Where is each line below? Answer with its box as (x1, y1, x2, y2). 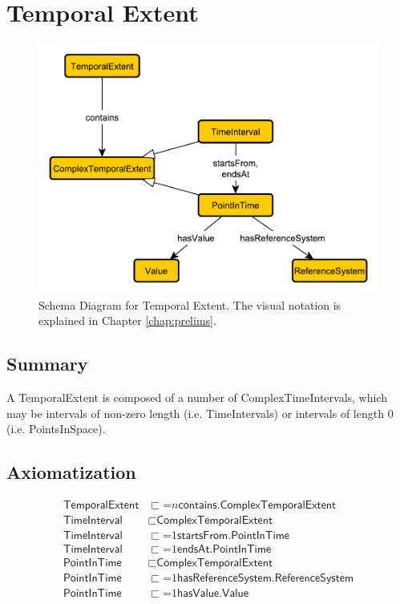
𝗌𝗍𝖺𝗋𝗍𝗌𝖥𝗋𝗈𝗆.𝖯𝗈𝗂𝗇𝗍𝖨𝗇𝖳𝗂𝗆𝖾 (177, 530, 290, 542)
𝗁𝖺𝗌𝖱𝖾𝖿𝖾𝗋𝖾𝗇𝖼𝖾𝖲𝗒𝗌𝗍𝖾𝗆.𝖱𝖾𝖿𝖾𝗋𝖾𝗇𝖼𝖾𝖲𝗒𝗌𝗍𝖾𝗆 (177, 573, 354, 585)
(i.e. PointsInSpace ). (6, 420, 106, 437)
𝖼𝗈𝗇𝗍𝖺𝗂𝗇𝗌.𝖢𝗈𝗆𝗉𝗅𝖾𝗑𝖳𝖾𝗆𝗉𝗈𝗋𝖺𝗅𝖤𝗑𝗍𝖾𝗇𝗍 (178, 500, 337, 512)
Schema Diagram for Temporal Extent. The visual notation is (38, 296, 341, 313)
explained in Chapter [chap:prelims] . (38, 312, 216, 329)
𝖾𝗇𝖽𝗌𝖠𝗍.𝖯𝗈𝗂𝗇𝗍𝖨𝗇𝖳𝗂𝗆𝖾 (177, 544, 272, 556)
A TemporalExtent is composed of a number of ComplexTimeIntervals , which (6, 389, 387, 406)
